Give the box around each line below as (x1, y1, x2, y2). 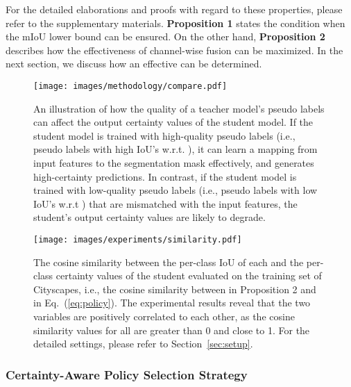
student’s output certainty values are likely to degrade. (33, 210, 266, 224)
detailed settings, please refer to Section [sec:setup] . (33, 336, 253, 351)
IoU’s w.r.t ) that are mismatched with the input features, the (33, 196, 298, 211)
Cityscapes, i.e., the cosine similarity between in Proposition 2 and (33, 281, 316, 296)
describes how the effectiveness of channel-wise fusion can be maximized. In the (6, 42, 343, 57)
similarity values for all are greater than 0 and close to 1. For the (33, 322, 310, 337)
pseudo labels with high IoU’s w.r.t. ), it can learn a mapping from (33, 142, 318, 156)
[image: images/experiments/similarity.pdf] (33, 234, 242, 245)
